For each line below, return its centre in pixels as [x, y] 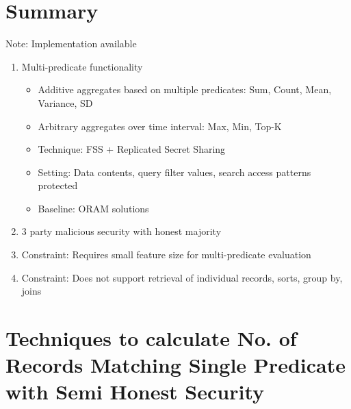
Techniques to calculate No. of [151, 338]
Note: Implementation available [71, 44]
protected [58, 185]
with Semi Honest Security [135, 392]
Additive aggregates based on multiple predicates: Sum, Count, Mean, [185, 89]
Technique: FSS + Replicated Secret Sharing [132, 149]
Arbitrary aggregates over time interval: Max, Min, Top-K [160, 126]
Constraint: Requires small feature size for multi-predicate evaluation [166, 255]
